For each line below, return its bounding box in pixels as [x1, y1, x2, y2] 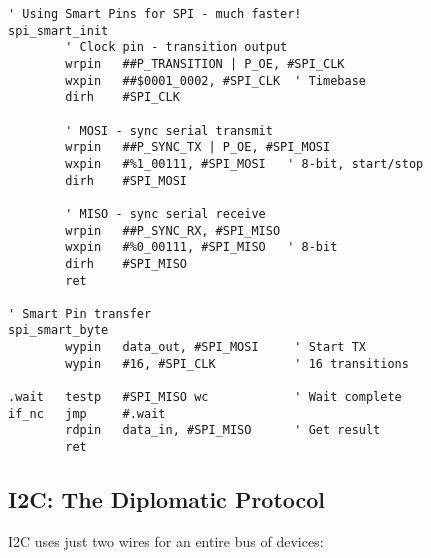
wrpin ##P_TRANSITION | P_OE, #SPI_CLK [65, 56, 345, 71]
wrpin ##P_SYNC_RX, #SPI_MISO [65, 223, 281, 238]
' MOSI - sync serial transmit [65, 123, 273, 138]
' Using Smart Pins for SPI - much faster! [8, 7, 302, 21]
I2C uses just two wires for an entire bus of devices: [8, 530, 324, 551]
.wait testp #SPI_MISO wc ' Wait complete [8, 390, 402, 405]
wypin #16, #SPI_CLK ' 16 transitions [65, 356, 409, 371]
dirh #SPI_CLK [65, 90, 180, 105]
